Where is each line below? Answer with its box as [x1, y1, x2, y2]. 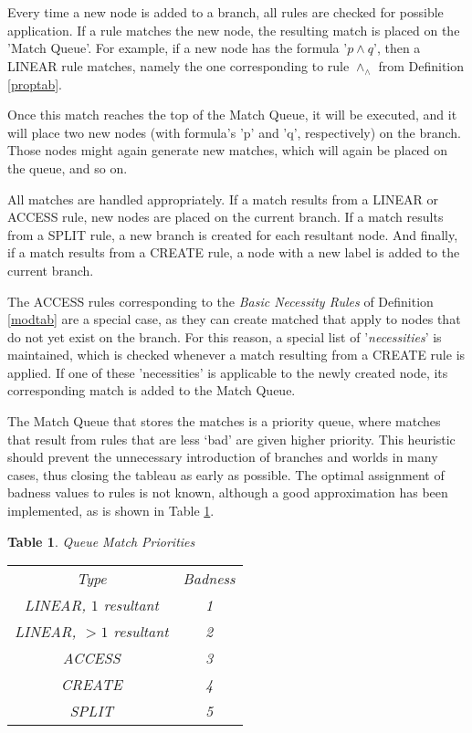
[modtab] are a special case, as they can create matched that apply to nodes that [7, 309, 461, 329]
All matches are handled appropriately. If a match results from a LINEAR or [7, 189, 438, 208]
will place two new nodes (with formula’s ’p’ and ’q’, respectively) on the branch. [7, 122, 461, 141]
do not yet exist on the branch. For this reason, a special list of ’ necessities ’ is [7, 327, 442, 346]
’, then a [373, 38, 421, 58]
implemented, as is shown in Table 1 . [7, 501, 215, 520]
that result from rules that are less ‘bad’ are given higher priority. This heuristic [7, 429, 456, 448]
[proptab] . [7, 74, 62, 93]
